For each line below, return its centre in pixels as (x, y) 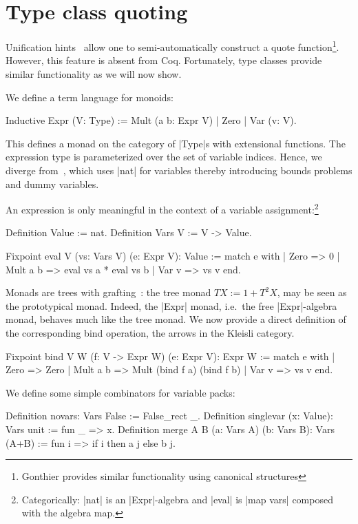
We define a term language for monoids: (89, 97)
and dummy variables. (52, 184)
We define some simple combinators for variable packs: (120, 392)
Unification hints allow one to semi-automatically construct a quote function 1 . (172, 46)
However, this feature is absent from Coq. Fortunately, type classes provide (164, 60)
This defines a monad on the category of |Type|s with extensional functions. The (176, 143)
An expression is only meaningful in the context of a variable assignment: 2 (162, 208)
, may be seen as (312, 292)
